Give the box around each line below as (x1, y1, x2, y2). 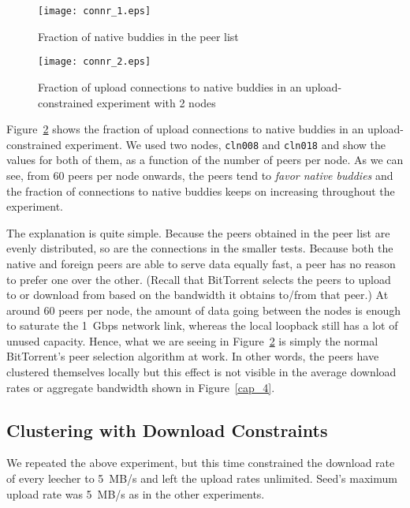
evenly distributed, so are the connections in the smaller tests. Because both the (6, 240, 393, 256)
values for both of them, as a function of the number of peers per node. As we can (6, 151, 404, 168)
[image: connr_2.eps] (38, 56, 151, 68)
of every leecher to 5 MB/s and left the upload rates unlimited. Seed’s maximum (6, 470, 397, 487)
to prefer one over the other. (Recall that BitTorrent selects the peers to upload (6, 271, 391, 287)
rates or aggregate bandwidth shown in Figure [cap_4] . (6, 379, 275, 395)
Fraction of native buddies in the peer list (38, 28, 239, 44)
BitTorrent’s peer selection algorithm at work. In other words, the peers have (6, 348, 379, 364)
